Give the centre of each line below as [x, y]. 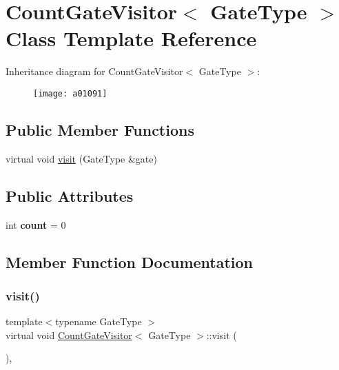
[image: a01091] [70, 93]
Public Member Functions [100, 129]
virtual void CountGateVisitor [69, 335]
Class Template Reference [131, 38]
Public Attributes [70, 195]
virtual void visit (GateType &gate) [81, 158]
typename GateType [99, 321]
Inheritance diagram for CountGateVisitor [94, 71]
